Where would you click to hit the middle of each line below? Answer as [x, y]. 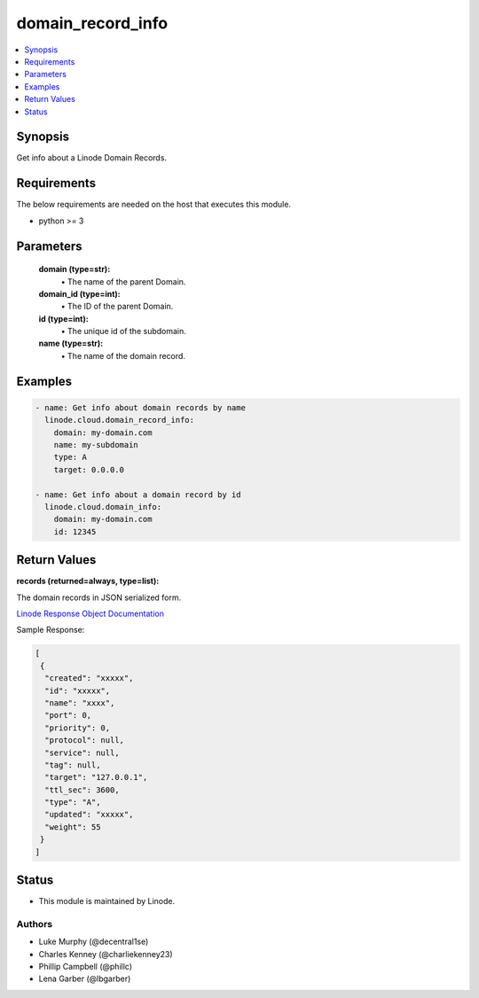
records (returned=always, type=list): [88, 581]
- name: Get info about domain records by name [140, 407]
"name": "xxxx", [80, 703]
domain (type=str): [75, 269]
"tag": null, [73, 765]
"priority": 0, [78, 728]
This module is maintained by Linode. [107, 901]
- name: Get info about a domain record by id [138, 495]
